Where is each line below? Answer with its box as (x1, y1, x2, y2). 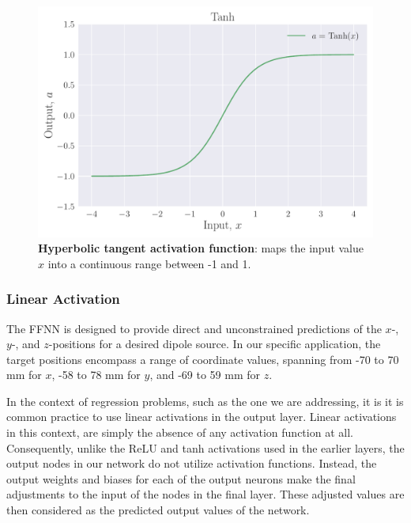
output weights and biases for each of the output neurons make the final (6, 470, 356, 487)
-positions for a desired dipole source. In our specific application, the (48, 335, 381, 352)
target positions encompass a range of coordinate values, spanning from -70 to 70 (6, 351, 399, 367)
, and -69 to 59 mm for (149, 366, 261, 383)
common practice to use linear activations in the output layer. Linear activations (6, 408, 397, 425)
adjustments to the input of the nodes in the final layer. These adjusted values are (6, 486, 405, 502)
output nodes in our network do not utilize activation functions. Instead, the (6, 455, 377, 472)
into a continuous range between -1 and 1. (47, 255, 251, 271)
